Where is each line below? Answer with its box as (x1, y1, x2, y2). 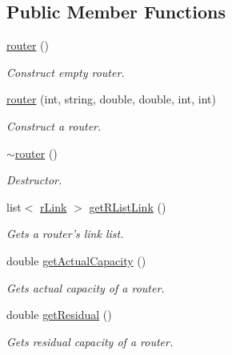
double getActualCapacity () (6, 252, 146, 268)
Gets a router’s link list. (6, 225, 124, 242)
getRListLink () (89, 198, 166, 215)
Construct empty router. (6, 63, 125, 80)
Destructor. (6, 171, 62, 188)
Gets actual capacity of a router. (6, 279, 165, 296)
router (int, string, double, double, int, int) (6, 91, 216, 107)
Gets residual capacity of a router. (6, 333, 174, 349)
